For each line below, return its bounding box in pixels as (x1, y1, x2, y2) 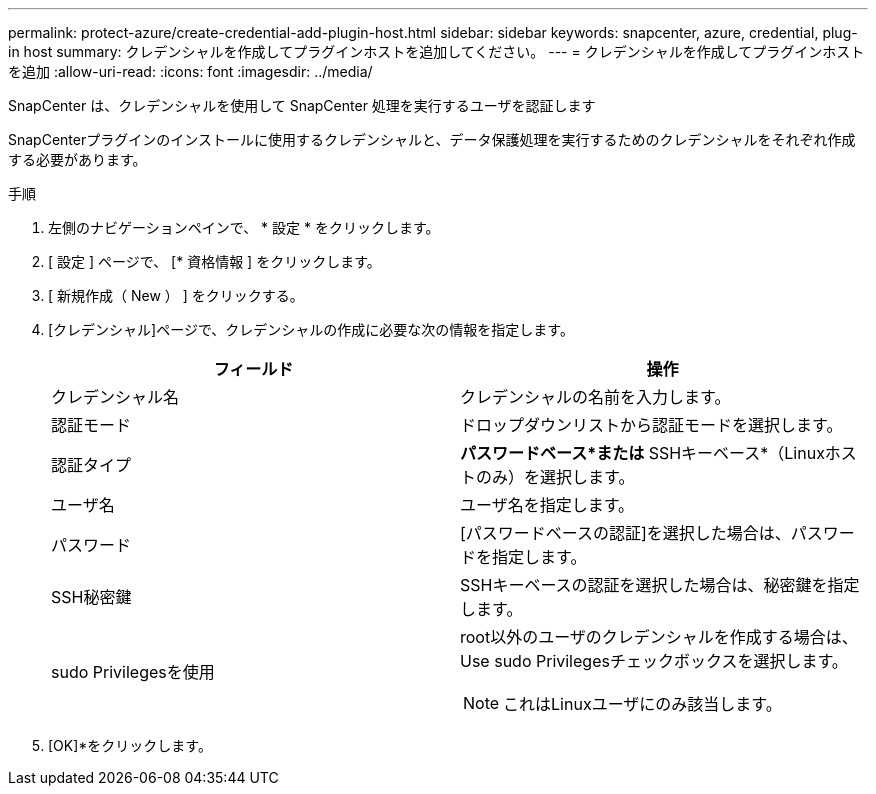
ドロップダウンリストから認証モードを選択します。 (460, 415, 843, 435)
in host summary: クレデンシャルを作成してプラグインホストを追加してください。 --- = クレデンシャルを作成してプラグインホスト (8, 43, 865, 60)
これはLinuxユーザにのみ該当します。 (503, 694, 782, 714)
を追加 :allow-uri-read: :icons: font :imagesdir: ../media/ (8, 63, 373, 80)
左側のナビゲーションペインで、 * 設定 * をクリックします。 (48, 219, 440, 236)
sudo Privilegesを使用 (51, 662, 215, 682)
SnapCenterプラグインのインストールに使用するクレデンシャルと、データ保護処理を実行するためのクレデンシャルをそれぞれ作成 (8, 131, 856, 148)
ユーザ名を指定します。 (460, 495, 635, 515)
